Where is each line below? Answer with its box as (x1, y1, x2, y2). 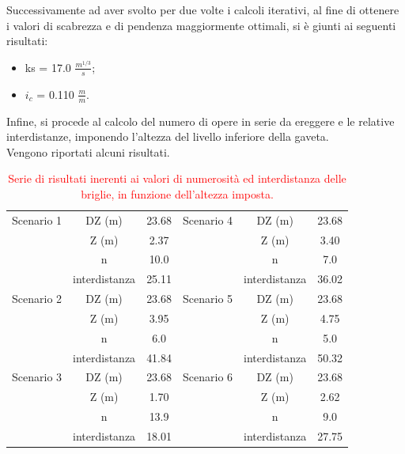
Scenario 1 (12, 211, 62, 228)
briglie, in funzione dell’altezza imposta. (81, 185, 274, 202)
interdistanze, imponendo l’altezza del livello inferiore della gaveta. (6, 128, 329, 145)
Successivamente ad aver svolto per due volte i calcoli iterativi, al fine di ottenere (6, 2, 399, 17)
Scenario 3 (12, 369, 62, 385)
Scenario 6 (183, 369, 233, 385)
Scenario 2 (12, 290, 62, 307)
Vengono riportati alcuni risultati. (6, 143, 170, 160)
